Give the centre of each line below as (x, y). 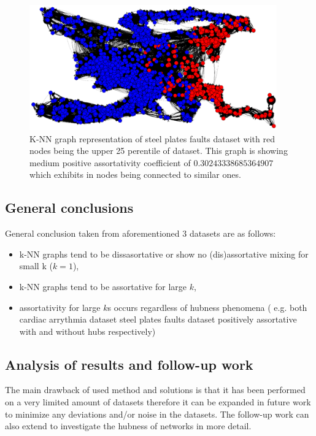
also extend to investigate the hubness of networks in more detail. (128, 426)
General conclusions (69, 208)
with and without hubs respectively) (87, 331)
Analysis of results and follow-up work (129, 364)
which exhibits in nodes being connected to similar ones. (135, 174)
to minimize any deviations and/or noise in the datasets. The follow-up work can (157, 414)
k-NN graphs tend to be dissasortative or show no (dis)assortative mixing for (164, 254)
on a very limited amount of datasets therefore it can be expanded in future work (158, 402)
